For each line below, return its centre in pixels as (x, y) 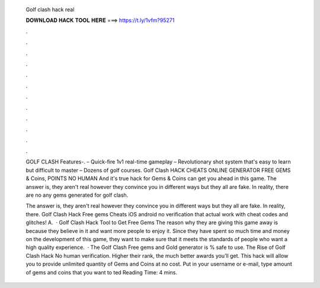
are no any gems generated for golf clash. (77, 195)
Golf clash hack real (50, 9)
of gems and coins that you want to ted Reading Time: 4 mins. (102, 272)
